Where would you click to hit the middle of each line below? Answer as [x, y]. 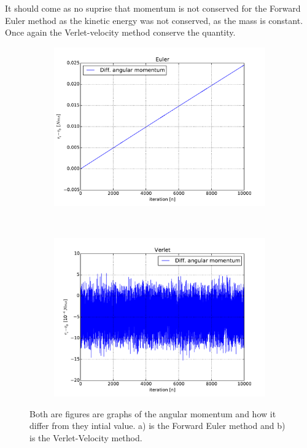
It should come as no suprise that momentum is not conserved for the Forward [153, 8]
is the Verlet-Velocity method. [86, 437]
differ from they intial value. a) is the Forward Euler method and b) [157, 426]
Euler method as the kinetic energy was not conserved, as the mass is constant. [154, 20]
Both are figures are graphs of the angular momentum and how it [153, 413]
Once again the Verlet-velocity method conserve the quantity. [120, 32]
